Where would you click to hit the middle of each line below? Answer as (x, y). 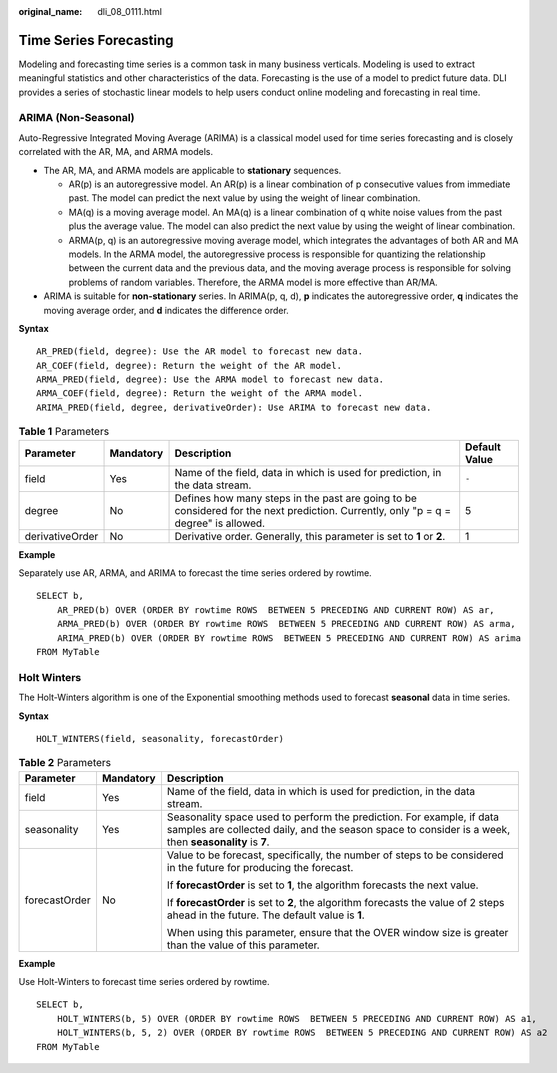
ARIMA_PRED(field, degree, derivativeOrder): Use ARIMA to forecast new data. (234, 407)
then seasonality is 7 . (218, 842)
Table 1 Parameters (64, 432)
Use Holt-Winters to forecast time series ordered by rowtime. (144, 982)
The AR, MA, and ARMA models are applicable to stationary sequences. (192, 170)
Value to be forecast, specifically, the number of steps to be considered (335, 855)
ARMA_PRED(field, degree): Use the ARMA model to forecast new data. (210, 379)
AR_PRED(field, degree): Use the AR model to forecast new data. (200, 351)
